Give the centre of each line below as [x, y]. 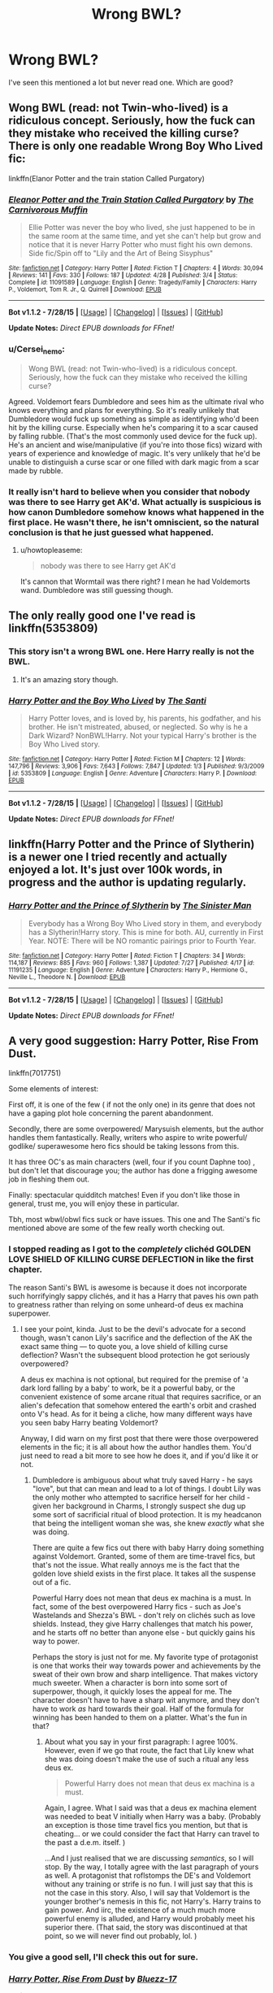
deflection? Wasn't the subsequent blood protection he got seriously [135, 1355]
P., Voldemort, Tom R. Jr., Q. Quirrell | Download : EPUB [85, 289]
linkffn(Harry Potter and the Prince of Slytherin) [132, 844]
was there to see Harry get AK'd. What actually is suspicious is [135, 502]
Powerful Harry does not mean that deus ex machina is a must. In [142, 1598]
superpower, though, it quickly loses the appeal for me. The [132, 1691]
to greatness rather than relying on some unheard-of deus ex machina [126, 1304]
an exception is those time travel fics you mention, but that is [146, 1825]
